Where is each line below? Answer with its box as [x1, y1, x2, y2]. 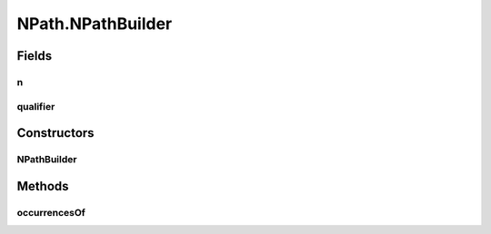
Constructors [16, 125, 95, 141]
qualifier [16, 100, 55, 112]
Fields [16, 48, 53, 63]
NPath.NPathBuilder [16, 14, 173, 34]
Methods [16, 178, 69, 194]
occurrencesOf [16, 206, 86, 219]
